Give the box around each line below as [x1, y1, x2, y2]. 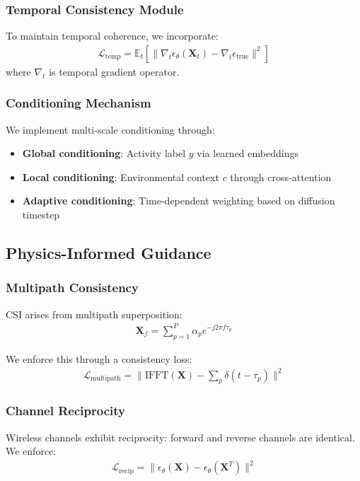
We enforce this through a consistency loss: [6, 351, 192, 366]
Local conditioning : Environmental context [22, 169, 219, 184]
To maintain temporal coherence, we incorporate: [6, 28, 219, 43]
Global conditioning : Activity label [22, 146, 186, 161]
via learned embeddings [197, 146, 298, 161]
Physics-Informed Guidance [6, 242, 211, 264]
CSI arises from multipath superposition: [6, 306, 182, 321]
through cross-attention [230, 169, 332, 184]
